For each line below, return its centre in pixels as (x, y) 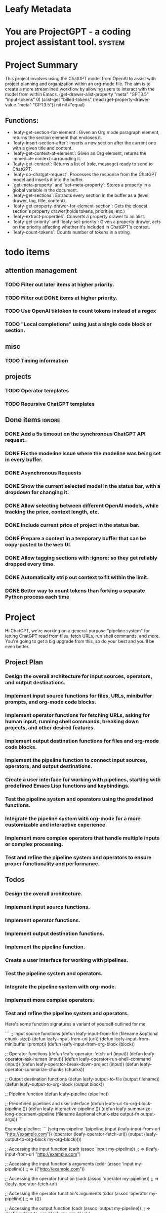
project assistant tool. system (65, 42)
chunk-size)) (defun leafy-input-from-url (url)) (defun (59, 1039)
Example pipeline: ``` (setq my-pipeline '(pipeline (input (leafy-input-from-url (83, 1129)
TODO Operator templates (37, 391)
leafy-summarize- (134, 1109)
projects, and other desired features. (50, 727)
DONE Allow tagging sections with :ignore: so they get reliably (81, 558)
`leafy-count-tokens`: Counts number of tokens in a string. (72, 232)
